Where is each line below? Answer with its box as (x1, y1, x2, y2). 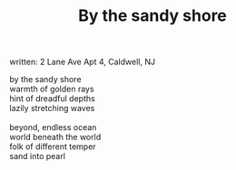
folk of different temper (9, 141, 97, 152)
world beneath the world (9, 132, 102, 143)
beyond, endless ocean (9, 122, 97, 133)
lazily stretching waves (9, 103, 95, 114)
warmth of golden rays (9, 83, 94, 95)
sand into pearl (9, 151, 66, 162)
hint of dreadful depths (9, 93, 95, 104)
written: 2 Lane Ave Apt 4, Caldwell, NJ (9, 56, 156, 68)
